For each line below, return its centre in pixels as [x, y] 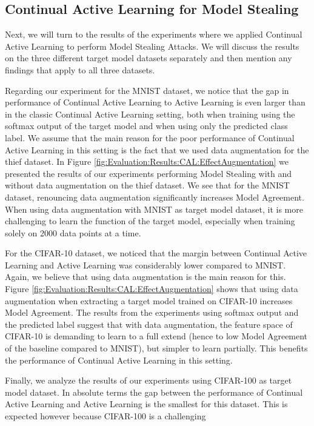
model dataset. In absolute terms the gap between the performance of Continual [154, 392]
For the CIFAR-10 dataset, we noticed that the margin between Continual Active [156, 253]
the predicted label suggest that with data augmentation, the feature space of [149, 324]
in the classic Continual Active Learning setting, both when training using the [150, 114]
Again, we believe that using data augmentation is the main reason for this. [145, 277]
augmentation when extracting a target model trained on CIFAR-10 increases [149, 300]
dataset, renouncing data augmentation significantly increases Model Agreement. [155, 197]
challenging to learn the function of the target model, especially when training [150, 221]
